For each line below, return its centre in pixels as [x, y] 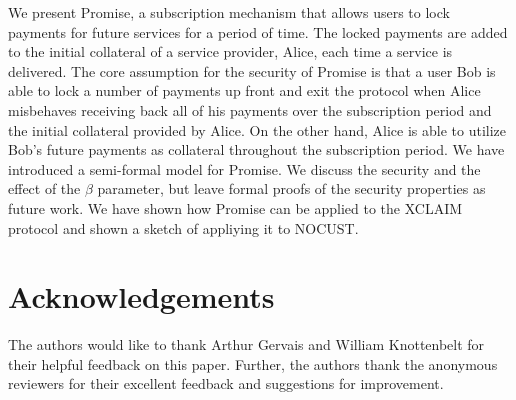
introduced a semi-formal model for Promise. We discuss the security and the [244, 168]
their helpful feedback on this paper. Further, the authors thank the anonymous [253, 363]
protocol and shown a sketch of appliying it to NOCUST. [183, 227]
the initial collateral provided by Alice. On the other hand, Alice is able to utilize [257, 129]
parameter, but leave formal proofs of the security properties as [291, 188]
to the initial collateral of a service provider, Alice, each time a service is [230, 51]
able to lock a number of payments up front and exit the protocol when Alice [244, 90]
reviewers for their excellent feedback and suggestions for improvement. [226, 383]
